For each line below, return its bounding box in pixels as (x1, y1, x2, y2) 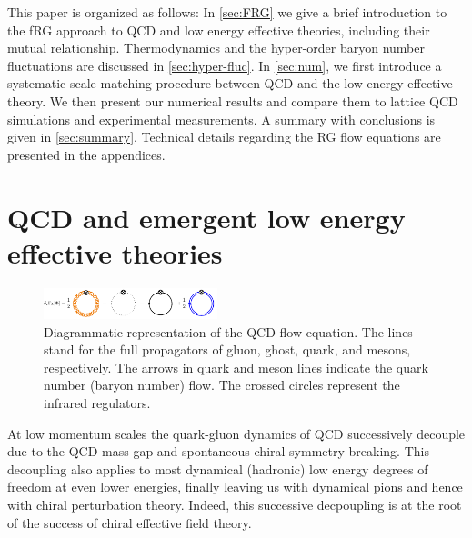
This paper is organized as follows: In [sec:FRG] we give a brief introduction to (7, 3, 447, 21)
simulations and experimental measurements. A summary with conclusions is (7, 109, 436, 128)
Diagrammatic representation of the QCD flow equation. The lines (44, 322, 413, 341)
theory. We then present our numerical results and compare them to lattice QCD (7, 91, 458, 110)
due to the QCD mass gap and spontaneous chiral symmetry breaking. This (7, 442, 429, 461)
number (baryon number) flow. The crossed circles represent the (44, 375, 400, 394)
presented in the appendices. (7, 144, 166, 164)
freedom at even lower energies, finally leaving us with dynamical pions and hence (7, 477, 463, 496)
